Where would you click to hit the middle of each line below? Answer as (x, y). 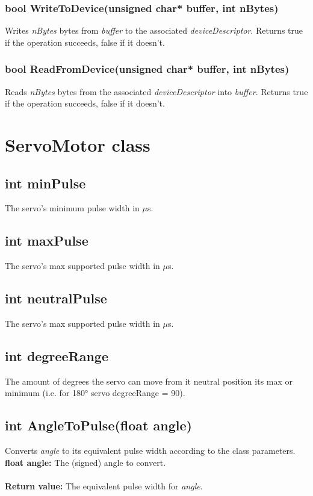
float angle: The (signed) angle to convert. (85, 462)
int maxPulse (47, 240)
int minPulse (45, 183)
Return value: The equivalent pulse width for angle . (104, 485)
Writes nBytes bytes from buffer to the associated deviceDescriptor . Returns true (154, 30)
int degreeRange (57, 355)
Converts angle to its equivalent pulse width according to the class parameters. (150, 451)
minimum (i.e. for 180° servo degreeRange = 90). (95, 393)
